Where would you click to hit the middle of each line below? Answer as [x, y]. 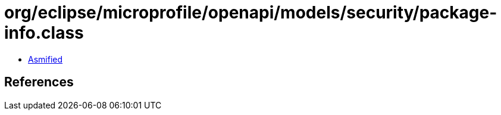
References [39, 82]
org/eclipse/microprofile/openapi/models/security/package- [251, 13]
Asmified [46, 59]
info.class [44, 33]
